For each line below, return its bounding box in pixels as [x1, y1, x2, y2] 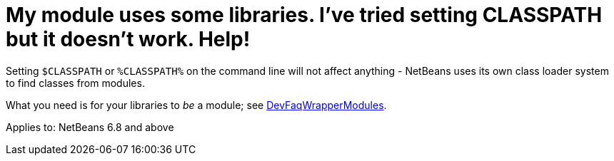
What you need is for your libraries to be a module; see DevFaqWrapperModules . [6, 98, 387, 111]
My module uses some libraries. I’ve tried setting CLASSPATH [6, 3, 603, 27]
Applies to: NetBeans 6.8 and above [6, 120, 174, 133]
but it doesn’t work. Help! [6, 27, 251, 51]
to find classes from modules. [6, 76, 145, 89]
